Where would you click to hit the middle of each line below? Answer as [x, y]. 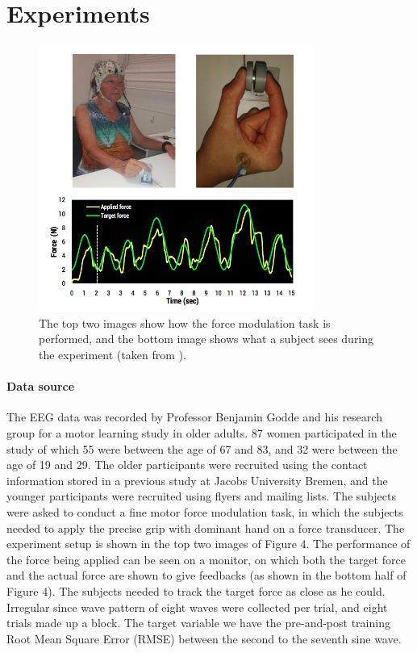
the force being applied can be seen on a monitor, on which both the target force [206, 559]
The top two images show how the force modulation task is [185, 322]
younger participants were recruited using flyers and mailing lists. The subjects [201, 496]
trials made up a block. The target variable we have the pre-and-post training [198, 623]
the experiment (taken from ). [113, 355]
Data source [41, 386]
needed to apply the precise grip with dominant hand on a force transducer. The [206, 527]
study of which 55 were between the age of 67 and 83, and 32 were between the [202, 448]
